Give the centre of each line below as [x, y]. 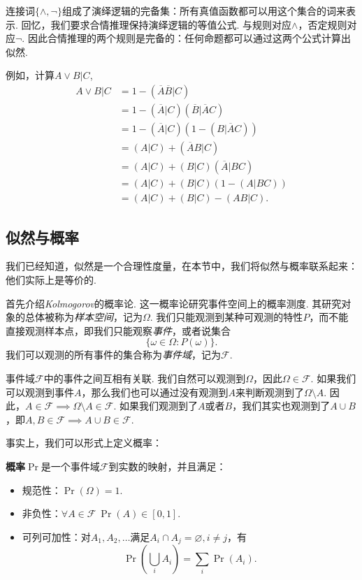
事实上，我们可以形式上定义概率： [84, 443]
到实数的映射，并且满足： [167, 466]
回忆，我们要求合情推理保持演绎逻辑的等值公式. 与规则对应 [157, 24]
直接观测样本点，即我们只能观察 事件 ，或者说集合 [118, 330]
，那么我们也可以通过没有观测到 [155, 392]
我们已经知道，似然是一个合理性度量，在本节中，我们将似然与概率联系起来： [182, 266]
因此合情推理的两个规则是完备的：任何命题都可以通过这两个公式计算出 [189, 38]
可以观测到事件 [40, 392]
